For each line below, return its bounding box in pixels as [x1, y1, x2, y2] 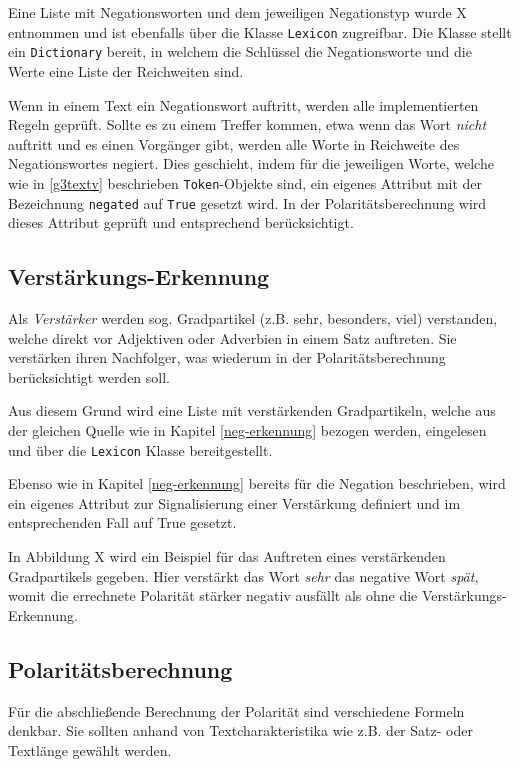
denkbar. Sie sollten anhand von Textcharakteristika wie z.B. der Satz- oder [8, 720, 473, 741]
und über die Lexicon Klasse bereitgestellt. [8, 439, 273, 460]
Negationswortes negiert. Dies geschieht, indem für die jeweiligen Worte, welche [8, 153, 494, 174]
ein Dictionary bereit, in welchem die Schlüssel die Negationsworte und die [8, 41, 472, 62]
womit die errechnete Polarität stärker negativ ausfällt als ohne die [8, 585, 418, 606]
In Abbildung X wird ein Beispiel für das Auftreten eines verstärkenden [8, 545, 446, 566]
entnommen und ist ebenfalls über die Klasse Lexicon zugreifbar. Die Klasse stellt [8, 21, 512, 42]
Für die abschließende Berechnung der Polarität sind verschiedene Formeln [8, 700, 465, 721]
